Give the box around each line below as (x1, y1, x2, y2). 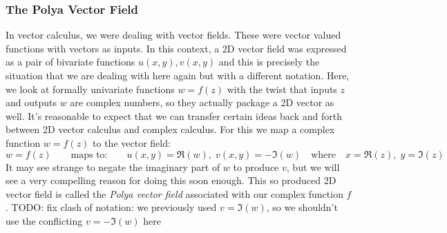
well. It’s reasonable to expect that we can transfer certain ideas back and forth (6, 108, 342, 123)
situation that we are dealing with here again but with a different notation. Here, (6, 68, 350, 82)
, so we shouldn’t (266, 200, 338, 214)
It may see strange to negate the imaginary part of (6, 159, 220, 174)
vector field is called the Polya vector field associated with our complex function (6, 186, 343, 201)
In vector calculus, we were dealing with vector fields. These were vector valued (6, 28, 341, 42)
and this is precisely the (218, 54, 320, 69)
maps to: (70, 150, 108, 160)
